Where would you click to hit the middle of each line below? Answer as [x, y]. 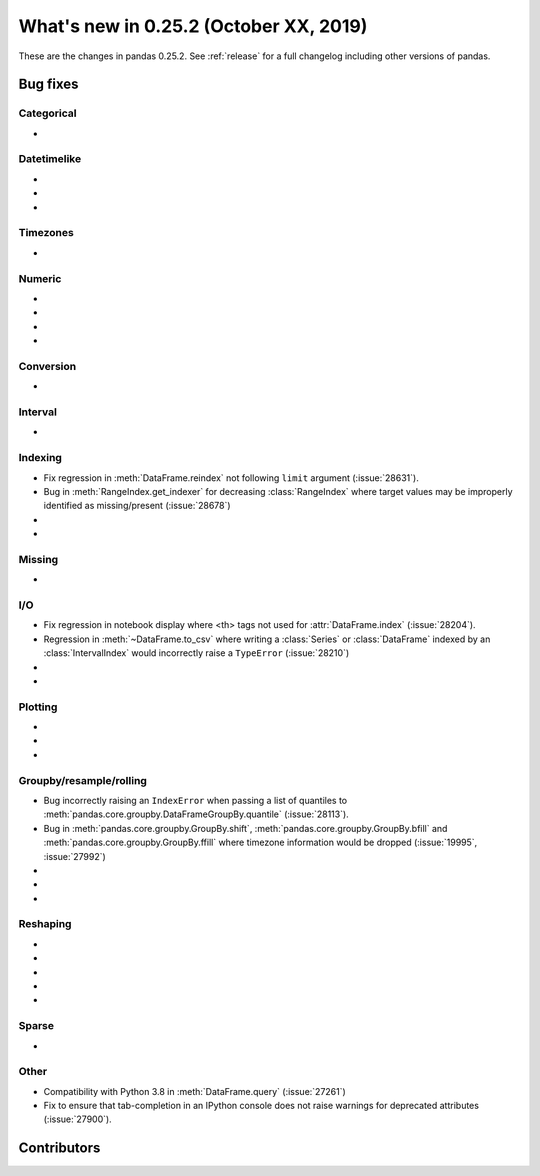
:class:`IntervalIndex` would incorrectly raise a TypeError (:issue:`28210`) [196, 653]
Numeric [40, 278]
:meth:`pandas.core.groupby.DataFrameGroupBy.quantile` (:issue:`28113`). [196, 814]
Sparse [36, 1026]
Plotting [38, 707]
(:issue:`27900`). [77, 1119]
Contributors [59, 1148]
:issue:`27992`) [75, 856]
